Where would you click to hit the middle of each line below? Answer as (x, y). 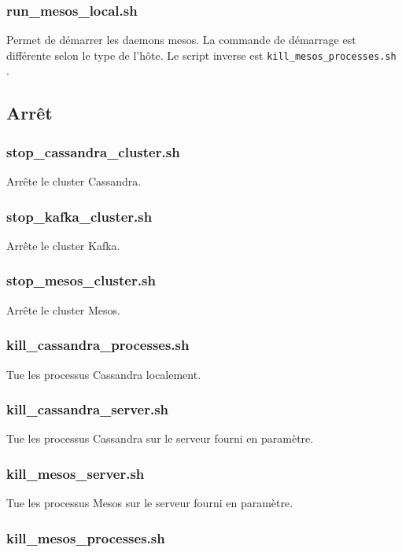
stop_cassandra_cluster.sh (93, 151)
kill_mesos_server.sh (76, 473)
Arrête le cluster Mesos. (63, 309)
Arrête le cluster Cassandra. (74, 181)
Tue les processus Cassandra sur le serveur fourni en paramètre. (160, 438)
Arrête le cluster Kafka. (63, 245)
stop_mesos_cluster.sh (81, 280)
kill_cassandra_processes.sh (98, 345)
